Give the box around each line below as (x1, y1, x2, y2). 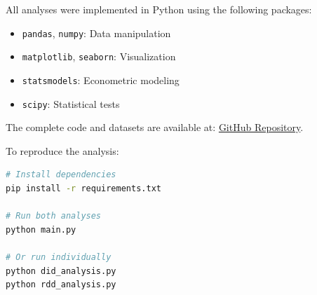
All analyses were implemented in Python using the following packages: (6, 2, 312, 16)
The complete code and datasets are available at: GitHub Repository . (6, 120, 304, 135)
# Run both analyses (6, 211, 102, 221)
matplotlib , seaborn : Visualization (22, 49, 176, 64)
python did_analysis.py (6, 266, 116, 276)
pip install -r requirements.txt (6, 184, 161, 193)
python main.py (6, 224, 76, 235)
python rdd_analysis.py (6, 280, 116, 290)
